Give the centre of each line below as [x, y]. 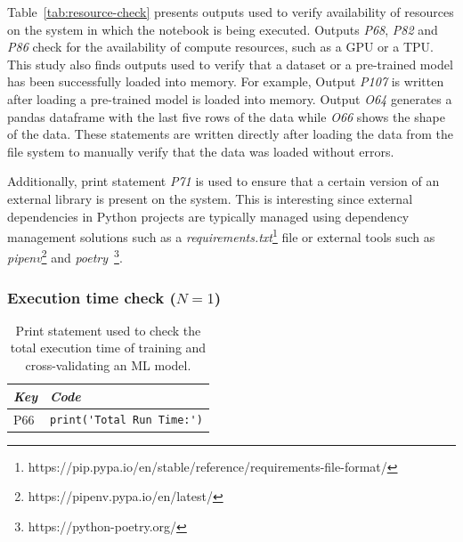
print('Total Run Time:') [126, 421]
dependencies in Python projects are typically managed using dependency [208, 216]
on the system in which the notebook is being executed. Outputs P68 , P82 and [223, 29]
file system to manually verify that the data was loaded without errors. [201, 151]
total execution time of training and [108, 348]
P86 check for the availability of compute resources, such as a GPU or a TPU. [220, 47]
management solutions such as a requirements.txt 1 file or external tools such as [221, 235]
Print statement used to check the [108, 330]
